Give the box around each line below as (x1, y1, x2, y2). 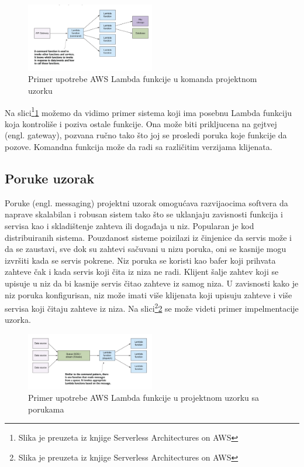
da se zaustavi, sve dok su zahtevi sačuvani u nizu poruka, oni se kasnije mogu (5, 243, 286, 255)
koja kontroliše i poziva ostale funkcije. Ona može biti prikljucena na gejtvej (5, 117, 277, 129)
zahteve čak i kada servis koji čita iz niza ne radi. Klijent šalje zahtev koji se (5, 265, 279, 278)
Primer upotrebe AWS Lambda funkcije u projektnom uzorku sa (28, 391, 260, 404)
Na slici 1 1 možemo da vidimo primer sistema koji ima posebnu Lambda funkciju (5, 104, 292, 118)
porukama (28, 403, 64, 415)
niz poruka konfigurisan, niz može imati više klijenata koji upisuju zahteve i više (5, 288, 292, 301)
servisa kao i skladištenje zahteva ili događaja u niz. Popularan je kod (5, 220, 254, 232)
